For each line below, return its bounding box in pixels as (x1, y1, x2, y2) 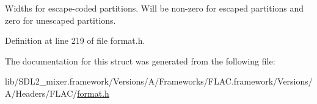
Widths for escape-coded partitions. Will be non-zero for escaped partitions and (5, 2, 304, 14)
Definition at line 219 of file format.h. (5, 34, 145, 47)
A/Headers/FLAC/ (5, 86, 78, 99)
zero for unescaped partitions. (5, 13, 116, 26)
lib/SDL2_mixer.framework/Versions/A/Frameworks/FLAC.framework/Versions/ (5, 75, 313, 88)
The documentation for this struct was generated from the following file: (5, 54, 275, 67)
